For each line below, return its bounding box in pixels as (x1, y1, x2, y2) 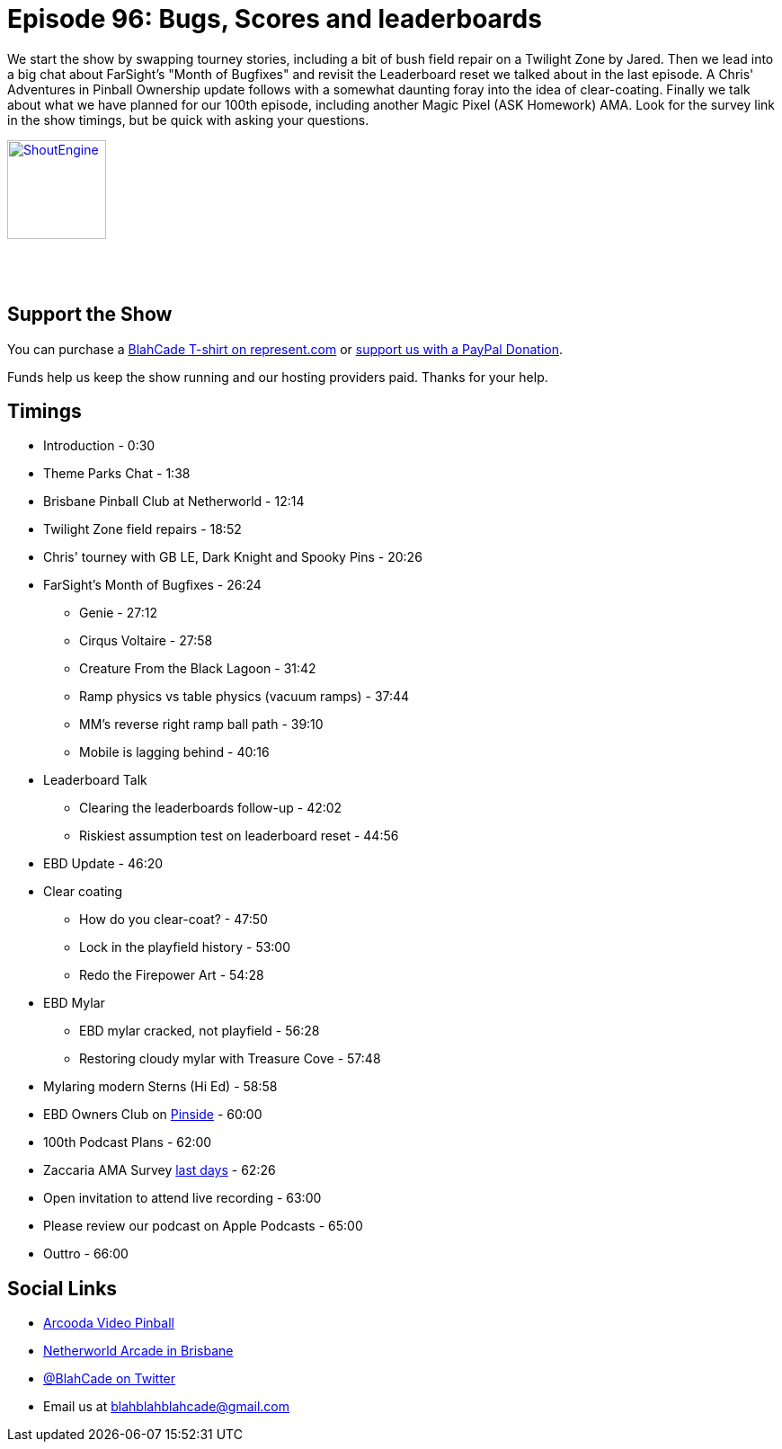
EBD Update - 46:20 (43, 856, 164, 872)
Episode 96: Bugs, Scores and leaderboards (7, 4, 542, 34)
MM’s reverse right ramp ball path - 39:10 (79, 716, 324, 733)
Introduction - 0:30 (43, 438, 156, 454)
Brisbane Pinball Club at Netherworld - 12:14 (43, 493, 305, 510)
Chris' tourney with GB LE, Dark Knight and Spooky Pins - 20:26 (43, 549, 422, 565)
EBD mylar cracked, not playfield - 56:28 (79, 1023, 320, 1039)
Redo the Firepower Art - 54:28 (79, 967, 264, 983)
